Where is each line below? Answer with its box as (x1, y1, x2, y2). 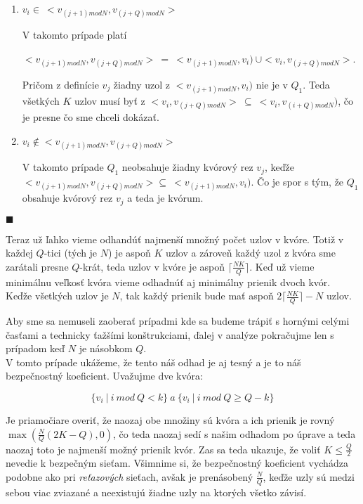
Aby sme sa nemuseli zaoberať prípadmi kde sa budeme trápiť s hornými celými (6, 314, 350, 328)
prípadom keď (6, 341, 65, 356)
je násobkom (79, 341, 133, 356)
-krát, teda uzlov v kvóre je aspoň (79, 259, 225, 273)
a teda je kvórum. (127, 190, 204, 205)
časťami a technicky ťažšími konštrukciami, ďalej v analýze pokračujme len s (6, 327, 334, 342)
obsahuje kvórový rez (22, 190, 113, 205)
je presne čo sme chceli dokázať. (22, 110, 159, 124)
